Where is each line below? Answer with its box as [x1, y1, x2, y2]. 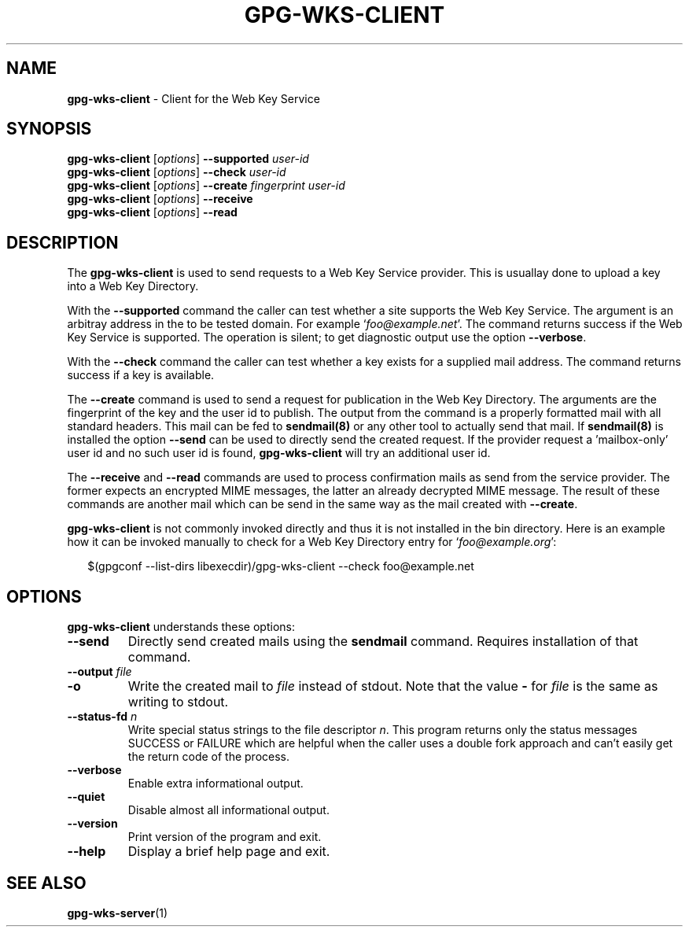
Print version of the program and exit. [127, 830, 322, 844]
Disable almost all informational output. [127, 803, 330, 817]
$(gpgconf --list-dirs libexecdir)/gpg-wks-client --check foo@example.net [87, 559, 474, 573]
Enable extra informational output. [127, 776, 304, 791]
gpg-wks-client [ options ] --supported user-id [67, 152, 309, 166]
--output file [67, 665, 132, 679]
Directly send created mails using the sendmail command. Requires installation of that [127, 633, 639, 650]
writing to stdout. [127, 694, 229, 710]
